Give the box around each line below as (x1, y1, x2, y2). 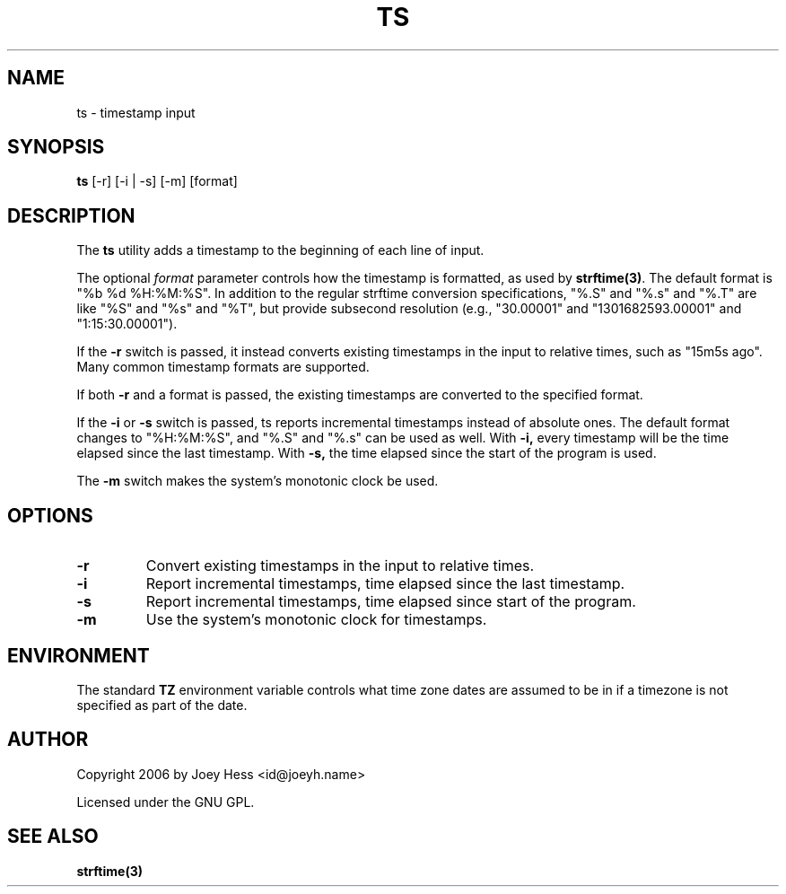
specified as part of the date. (76, 697, 248, 713)
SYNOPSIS (7, 136, 105, 159)
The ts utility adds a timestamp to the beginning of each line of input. (76, 242, 485, 259)
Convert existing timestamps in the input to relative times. (145, 557, 535, 575)
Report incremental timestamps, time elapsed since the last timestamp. (145, 574, 625, 593)
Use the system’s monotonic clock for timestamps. (145, 610, 487, 629)
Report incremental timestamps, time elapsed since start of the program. (145, 592, 636, 611)
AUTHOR (7, 728, 89, 751)
